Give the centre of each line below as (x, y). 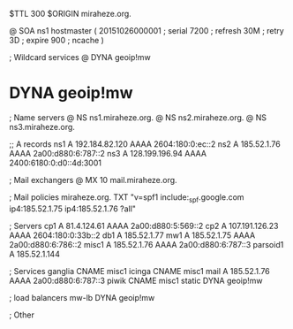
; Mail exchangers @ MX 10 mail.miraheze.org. (94, 180)
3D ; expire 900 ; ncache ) (56, 40)
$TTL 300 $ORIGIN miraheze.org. (71, 14)
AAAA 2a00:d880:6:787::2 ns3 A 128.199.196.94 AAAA (108, 153)
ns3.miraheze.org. (42, 126)
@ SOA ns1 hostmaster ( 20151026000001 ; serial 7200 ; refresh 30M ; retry (146, 31)
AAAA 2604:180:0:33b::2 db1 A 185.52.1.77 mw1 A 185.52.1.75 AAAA (132, 235)
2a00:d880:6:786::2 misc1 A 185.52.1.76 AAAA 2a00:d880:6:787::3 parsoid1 (146, 244)
